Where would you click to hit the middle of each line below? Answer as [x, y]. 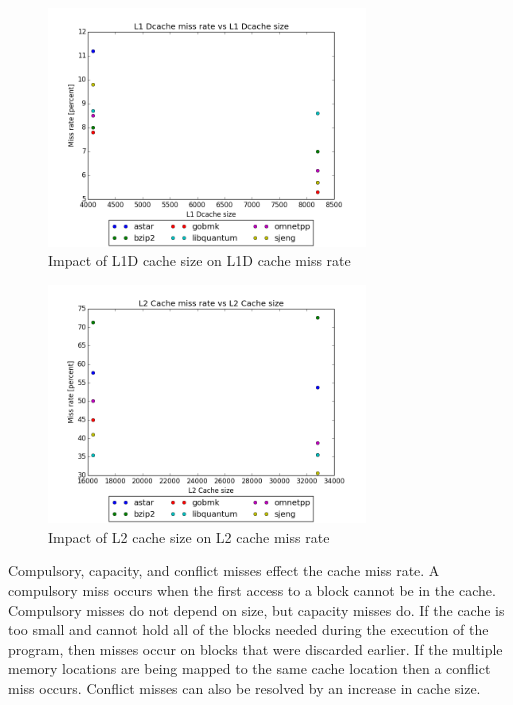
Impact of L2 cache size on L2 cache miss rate [189, 536]
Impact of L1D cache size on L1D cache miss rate [199, 260]
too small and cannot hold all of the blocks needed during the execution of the [248, 629]
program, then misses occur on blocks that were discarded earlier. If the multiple [255, 648]
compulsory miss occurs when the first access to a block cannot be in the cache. [252, 589]
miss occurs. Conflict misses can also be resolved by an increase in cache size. [244, 687]
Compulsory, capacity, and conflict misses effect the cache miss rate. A [224, 570]
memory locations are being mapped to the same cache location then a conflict [249, 668]
